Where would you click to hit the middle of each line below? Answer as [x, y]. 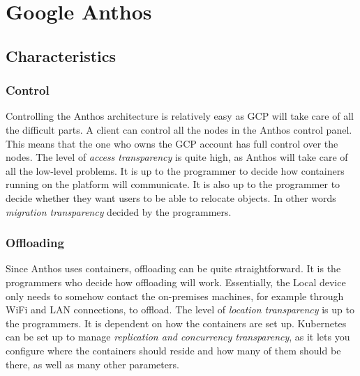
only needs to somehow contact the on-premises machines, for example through [175, 296]
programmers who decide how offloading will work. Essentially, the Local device [176, 282]
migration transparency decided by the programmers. [119, 211]
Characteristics [61, 55]
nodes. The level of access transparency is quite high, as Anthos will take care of [177, 157]
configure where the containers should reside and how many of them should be [173, 350]
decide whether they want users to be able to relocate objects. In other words [171, 197]
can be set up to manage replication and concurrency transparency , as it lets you [178, 337]
